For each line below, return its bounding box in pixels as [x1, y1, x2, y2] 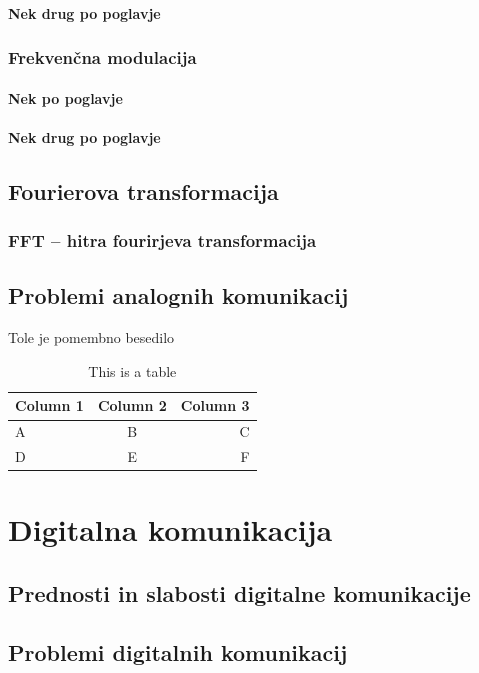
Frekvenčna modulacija [8, 45, 197, 70]
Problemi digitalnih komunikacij [8, 636, 348, 667]
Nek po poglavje [8, 87, 123, 108]
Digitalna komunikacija [8, 509, 333, 550]
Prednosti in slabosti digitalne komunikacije [8, 577, 471, 608]
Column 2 [97, 395, 167, 416]
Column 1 [15, 395, 84, 416]
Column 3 [180, 395, 250, 416]
